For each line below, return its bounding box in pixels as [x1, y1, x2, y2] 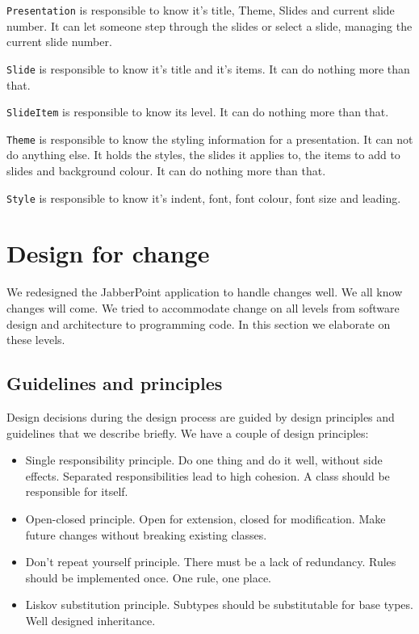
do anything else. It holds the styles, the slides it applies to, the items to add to [6, 146, 400, 163]
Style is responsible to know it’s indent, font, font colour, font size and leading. [6, 189, 401, 206]
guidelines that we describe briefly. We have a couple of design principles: [6, 424, 369, 441]
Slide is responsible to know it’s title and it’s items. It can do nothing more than [6, 60, 410, 77]
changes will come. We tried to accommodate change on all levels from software [6, 299, 400, 316]
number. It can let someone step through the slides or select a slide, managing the [6, 17, 413, 34]
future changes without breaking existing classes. [25, 526, 267, 543]
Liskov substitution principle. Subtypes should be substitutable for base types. [25, 596, 413, 613]
